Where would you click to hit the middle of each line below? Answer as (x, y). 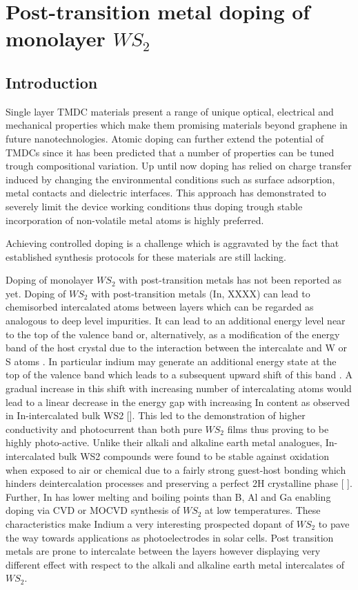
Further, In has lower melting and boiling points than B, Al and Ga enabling (168, 496)
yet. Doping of (36, 293)
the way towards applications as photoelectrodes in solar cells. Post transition (170, 537)
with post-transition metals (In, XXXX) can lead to (201, 293)
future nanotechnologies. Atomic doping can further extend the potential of (165, 138)
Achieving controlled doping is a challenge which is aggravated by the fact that (172, 243)
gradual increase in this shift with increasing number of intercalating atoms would (179, 388)
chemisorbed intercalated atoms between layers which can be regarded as (160, 307)
